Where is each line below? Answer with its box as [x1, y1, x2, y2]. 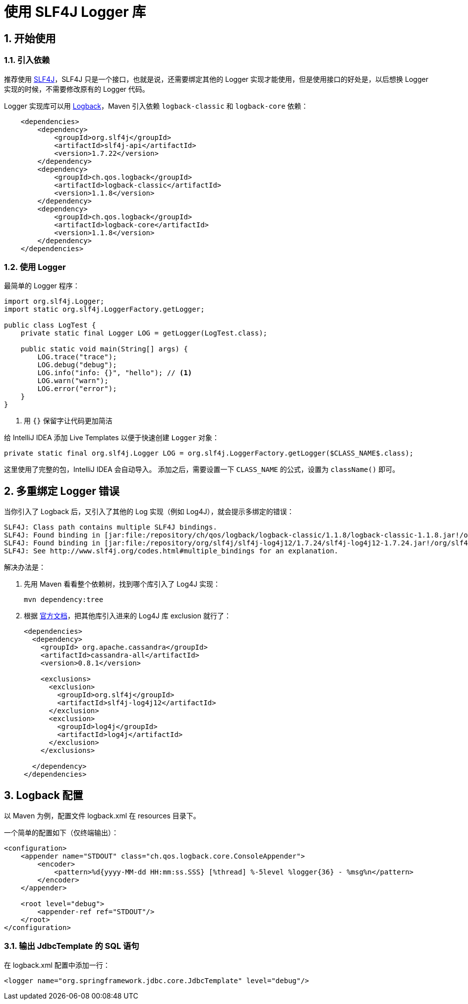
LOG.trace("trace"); [37, 353, 117, 361]
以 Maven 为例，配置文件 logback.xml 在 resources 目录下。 [4, 811, 200, 820]
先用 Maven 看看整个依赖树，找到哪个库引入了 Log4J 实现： [24, 580, 221, 589]
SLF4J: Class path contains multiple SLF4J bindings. [4, 523, 217, 532]
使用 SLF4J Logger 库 [4, 3, 146, 20]
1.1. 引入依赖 [4, 55, 50, 66]
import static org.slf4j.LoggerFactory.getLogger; [4, 305, 205, 314]
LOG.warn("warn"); [37, 377, 109, 385]
